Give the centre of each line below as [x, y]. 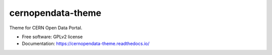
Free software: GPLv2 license [52, 37]
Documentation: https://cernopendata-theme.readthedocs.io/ [86, 44]
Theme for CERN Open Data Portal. [46, 28]
